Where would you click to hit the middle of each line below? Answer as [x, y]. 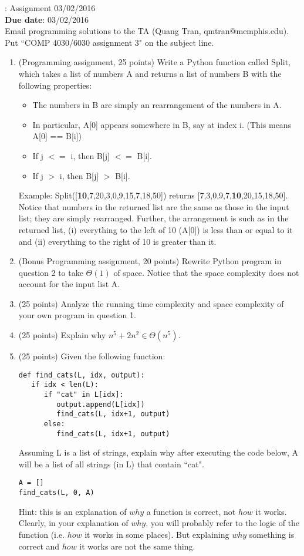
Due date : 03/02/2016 [47, 19]
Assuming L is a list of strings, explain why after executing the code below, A [158, 452]
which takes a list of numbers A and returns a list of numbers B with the [150, 73]
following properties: [55, 85]
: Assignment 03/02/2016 [50, 8]
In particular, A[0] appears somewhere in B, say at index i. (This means [162, 124]
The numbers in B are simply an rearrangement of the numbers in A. [157, 105]
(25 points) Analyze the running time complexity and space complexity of [151, 303]
